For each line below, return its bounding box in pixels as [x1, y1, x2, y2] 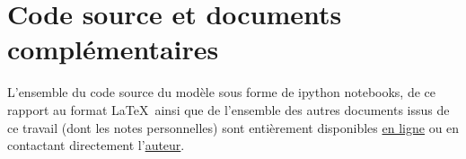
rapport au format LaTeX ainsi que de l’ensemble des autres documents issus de [7, 100, 450, 119]
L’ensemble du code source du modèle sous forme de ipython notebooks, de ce [7, 83, 436, 102]
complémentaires [7, 31, 219, 67]
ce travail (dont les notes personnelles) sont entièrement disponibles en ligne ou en [7, 118, 460, 137]
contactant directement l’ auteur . [7, 136, 185, 155]
